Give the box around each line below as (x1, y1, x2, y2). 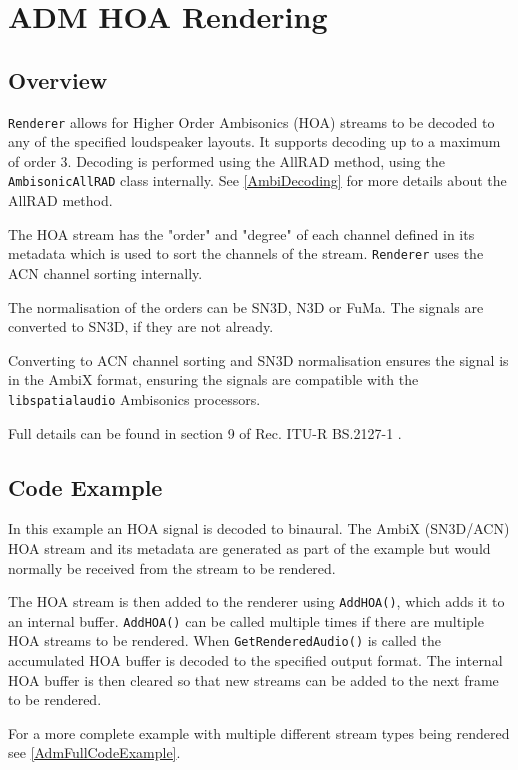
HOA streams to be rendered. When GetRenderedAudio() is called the (8, 630, 441, 651)
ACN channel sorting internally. (8, 262, 203, 283)
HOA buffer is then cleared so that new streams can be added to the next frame (8, 669, 499, 690)
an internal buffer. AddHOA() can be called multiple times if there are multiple (8, 610, 484, 631)
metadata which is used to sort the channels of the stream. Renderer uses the (8, 243, 484, 264)
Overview (8, 64, 108, 95)
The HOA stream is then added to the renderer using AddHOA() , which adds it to (8, 591, 505, 612)
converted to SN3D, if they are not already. (8, 316, 274, 337)
